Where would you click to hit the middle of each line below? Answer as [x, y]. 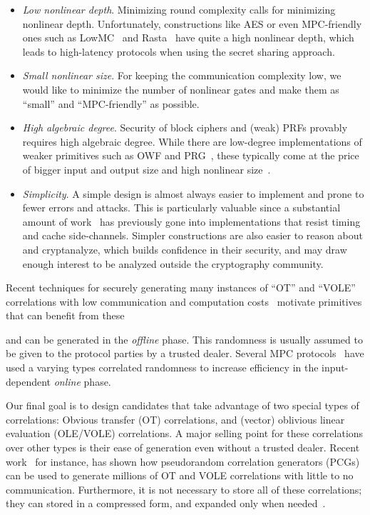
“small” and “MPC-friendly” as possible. [111, 103]
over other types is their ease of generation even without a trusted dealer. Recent [183, 447]
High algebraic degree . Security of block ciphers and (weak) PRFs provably [185, 127]
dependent [29, 381]
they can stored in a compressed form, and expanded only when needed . [166, 503]
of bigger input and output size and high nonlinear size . [147, 169]
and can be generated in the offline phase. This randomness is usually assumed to [184, 339]
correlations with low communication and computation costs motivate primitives [184, 301]
